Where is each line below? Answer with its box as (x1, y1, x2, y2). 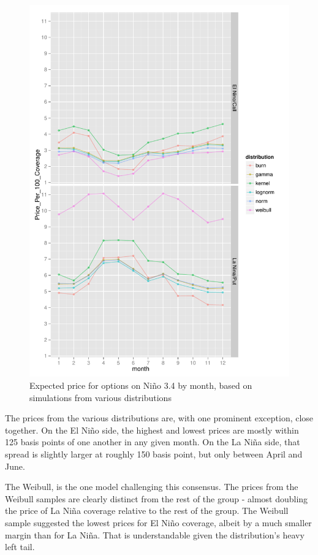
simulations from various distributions (29, 391, 172, 404)
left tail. (5, 540, 35, 553)
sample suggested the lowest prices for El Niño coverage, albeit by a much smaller (5, 516, 312, 529)
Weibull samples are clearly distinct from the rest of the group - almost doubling (5, 492, 308, 505)
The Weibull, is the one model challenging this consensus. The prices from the (5, 480, 298, 493)
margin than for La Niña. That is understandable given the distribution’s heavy (5, 528, 305, 541)
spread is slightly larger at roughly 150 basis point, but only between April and (5, 447, 303, 460)
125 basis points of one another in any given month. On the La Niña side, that (5, 435, 300, 448)
